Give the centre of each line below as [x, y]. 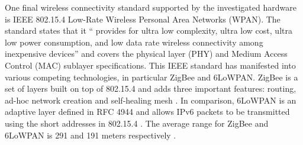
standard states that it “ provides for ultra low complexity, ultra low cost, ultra [149, 30]
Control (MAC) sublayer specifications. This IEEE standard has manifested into [150, 65]
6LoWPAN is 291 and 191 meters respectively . [91, 135]
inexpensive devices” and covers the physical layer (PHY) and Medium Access [146, 54]
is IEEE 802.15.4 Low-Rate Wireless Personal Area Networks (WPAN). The [143, 19]
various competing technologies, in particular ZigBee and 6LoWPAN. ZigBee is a [151, 77]
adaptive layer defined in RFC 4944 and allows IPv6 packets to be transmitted [147, 112]
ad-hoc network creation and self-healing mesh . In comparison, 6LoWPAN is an [151, 100]
